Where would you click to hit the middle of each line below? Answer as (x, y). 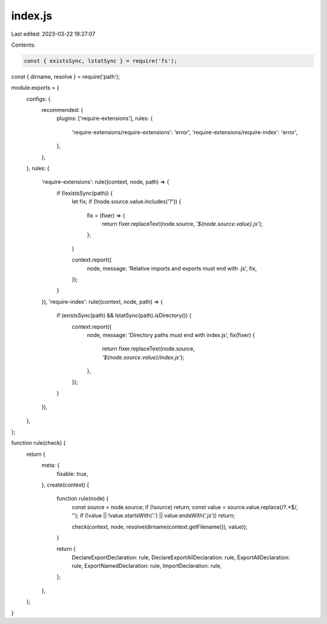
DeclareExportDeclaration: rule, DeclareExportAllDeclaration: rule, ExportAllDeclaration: (181, 557)
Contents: (23, 45)
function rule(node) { (83, 499)
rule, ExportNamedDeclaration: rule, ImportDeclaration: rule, (147, 566)
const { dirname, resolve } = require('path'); (66, 76)
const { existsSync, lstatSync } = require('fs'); (101, 61)
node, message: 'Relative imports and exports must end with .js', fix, (172, 268)
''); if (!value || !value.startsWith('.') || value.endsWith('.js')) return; (154, 516)
